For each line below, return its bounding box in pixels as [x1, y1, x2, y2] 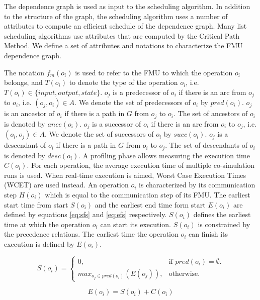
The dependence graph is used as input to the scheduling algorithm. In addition [4, 1, 250, 11]
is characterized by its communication [139, 179, 255, 190]
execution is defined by [4, 238, 74, 249]
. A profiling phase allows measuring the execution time [78, 150, 250, 160]
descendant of [4, 140, 46, 150]
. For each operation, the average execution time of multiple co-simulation [27, 160, 255, 170]
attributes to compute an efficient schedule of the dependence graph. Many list [4, 21, 247, 31]
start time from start [4, 199, 68, 210]
